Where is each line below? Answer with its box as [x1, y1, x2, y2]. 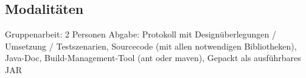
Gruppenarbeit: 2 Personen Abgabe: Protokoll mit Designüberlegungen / [5, 28, 276, 41]
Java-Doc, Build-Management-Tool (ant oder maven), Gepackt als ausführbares [5, 51, 301, 64]
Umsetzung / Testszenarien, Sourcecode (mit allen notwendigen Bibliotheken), [5, 39, 297, 52]
